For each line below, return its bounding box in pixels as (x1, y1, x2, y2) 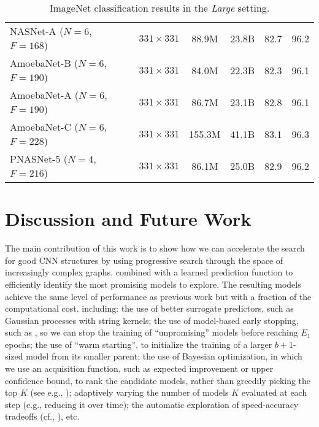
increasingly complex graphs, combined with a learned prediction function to (5, 266, 293, 279)
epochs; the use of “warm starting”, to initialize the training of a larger (5, 337, 272, 350)
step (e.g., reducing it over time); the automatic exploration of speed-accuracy (5, 398, 299, 410)
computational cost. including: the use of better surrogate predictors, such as (5, 302, 294, 315)
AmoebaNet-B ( (10, 56, 79, 70)
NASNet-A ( (10, 24, 64, 38)
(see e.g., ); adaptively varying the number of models (30, 386, 229, 399)
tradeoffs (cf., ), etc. (5, 410, 80, 423)
